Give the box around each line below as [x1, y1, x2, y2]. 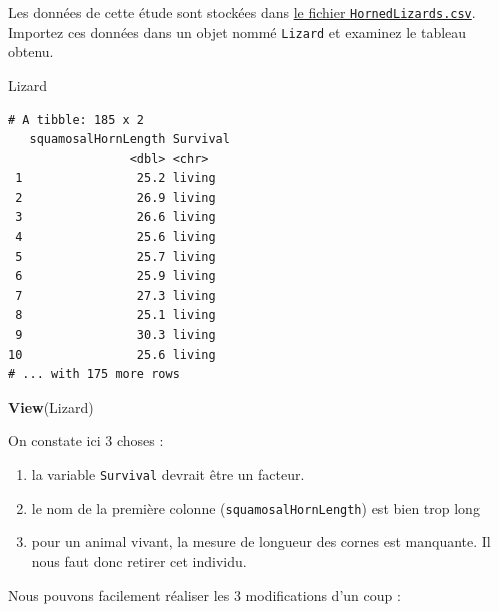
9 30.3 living [15, 328, 216, 343]
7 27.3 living [15, 288, 216, 303]
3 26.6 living [15, 210, 216, 225]
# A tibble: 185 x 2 [8, 112, 145, 127]
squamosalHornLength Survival [29, 132, 230, 147]
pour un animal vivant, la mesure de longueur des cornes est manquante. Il [31, 531, 491, 552]
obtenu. [8, 41, 54, 62]
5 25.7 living [15, 249, 216, 264]
